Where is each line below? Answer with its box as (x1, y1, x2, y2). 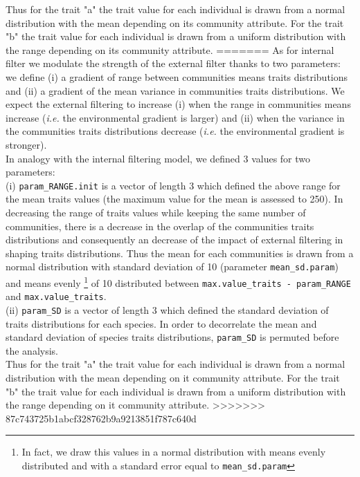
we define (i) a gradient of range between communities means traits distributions (6, 69, 348, 84)
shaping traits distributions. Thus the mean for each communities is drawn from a (6, 245, 354, 260)
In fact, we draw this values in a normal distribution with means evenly (21, 445, 326, 459)
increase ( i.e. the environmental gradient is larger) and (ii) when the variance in (6, 110, 345, 124)
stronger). (6, 137, 47, 151)
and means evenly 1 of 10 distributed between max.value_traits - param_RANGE (6, 274, 351, 290)
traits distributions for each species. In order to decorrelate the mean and (6, 316, 317, 330)
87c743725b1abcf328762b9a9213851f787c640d (6, 411, 197, 425)
